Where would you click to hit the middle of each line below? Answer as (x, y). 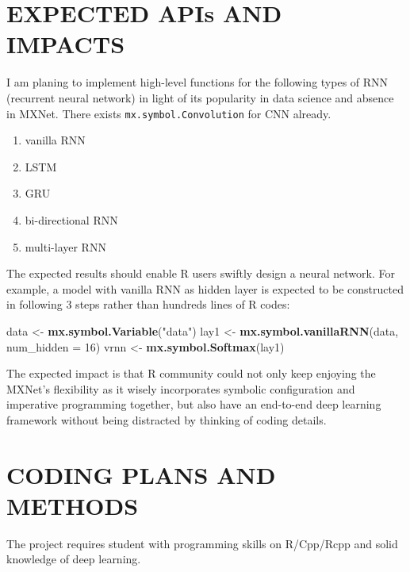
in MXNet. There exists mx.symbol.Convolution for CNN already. (169, 113)
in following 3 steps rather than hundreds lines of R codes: (148, 304)
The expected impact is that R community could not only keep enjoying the (191, 373)
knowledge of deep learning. (74, 559)
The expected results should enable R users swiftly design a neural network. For (201, 273)
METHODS (73, 505)
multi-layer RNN (65, 246)
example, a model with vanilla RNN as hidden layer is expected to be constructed (205, 288)
